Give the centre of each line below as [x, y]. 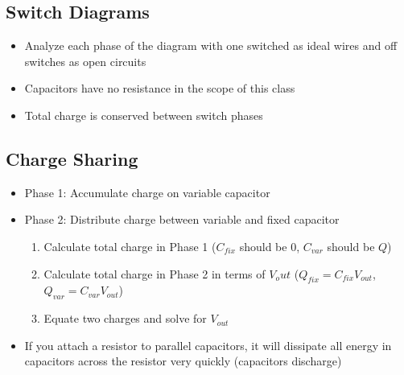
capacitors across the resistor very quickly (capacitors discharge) [183, 361]
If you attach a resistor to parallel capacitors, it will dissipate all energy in [208, 345]
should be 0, [270, 246]
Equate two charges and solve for [125, 318]
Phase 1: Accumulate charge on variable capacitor [147, 192]
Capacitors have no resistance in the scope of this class [160, 88]
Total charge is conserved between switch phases [144, 115]
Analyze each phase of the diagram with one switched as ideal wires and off [211, 45]
